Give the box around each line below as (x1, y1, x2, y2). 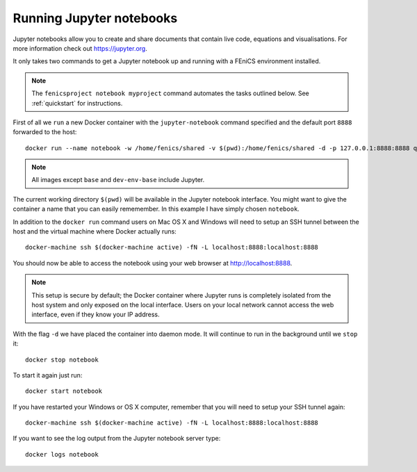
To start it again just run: (13, 371, 83, 379)
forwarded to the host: (13, 128, 77, 136)
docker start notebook (25, 387, 103, 396)
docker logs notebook (25, 450, 99, 458)
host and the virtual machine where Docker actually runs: (13, 227, 177, 236)
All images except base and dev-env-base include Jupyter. (31, 176, 205, 184)
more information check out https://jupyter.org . (13, 44, 147, 52)
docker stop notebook (25, 355, 99, 364)
